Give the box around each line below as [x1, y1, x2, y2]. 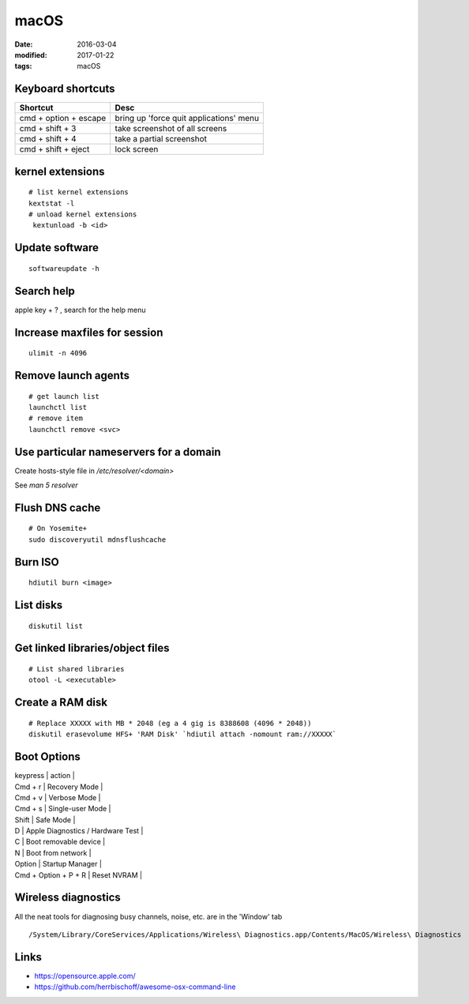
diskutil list [28, 621, 83, 630]
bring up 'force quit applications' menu [114, 113, 260, 124]
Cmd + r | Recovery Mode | [14, 782, 103, 792]
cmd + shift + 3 [19, 123, 77, 134]
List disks [14, 599, 63, 612]
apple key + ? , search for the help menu [14, 305, 146, 314]
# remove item [28, 414, 83, 423]
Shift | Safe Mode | [14, 814, 76, 825]
